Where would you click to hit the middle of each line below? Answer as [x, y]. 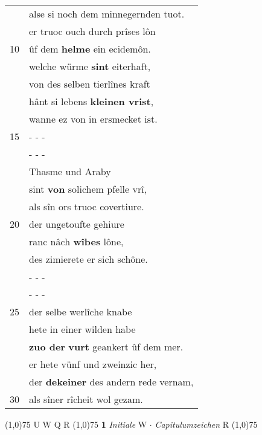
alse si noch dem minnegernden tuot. [107, 14]
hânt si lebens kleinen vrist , [91, 101]
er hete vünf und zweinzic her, [93, 364]
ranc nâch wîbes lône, [76, 241]
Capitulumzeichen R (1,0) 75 [206, 424]
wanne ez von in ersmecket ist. [93, 119]
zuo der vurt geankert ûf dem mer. [106, 346]
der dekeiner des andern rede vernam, [111, 382]
